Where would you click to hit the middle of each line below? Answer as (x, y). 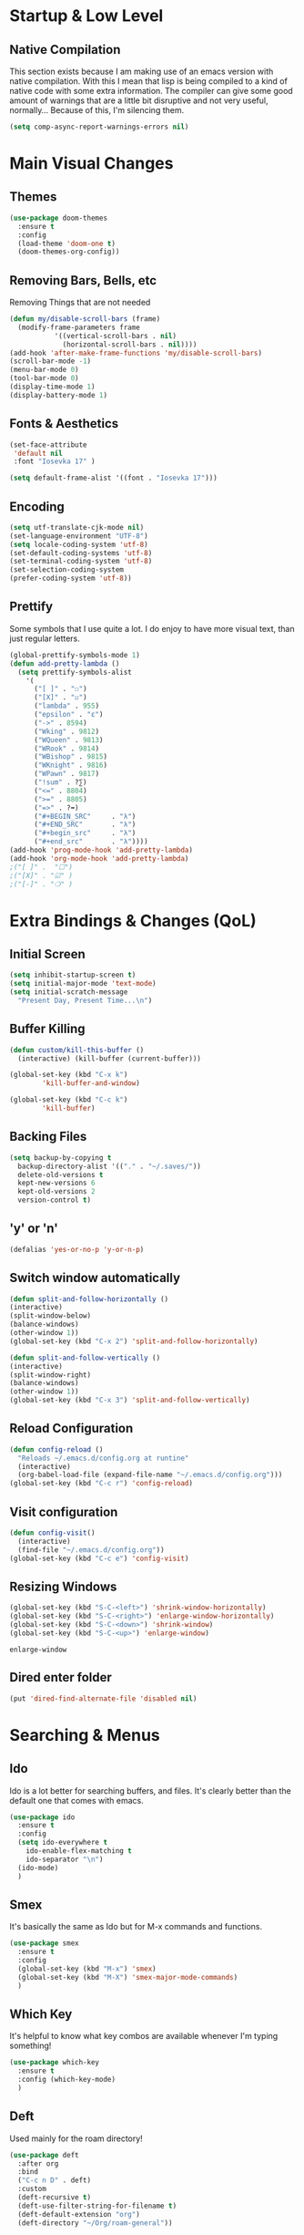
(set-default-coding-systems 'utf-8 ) (81, 553)
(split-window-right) (51, 1375)
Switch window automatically (95, 1278)
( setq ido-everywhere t (62, 1843)
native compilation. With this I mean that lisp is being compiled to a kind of (149, 81)
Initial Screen (48, 954)
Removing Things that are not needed (80, 303)
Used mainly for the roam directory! (76, 2138)
